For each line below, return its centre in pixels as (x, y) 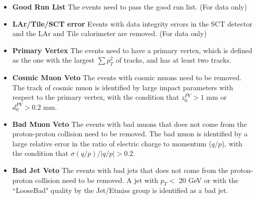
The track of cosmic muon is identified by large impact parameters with (123, 87)
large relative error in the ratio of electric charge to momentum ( (112, 143)
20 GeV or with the (209, 180)
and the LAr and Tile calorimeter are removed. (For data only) (109, 33)
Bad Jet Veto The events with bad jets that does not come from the (120, 170)
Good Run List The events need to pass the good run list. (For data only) (130, 7)
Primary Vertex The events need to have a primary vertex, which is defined (132, 50)
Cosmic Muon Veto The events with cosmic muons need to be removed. (127, 77)
